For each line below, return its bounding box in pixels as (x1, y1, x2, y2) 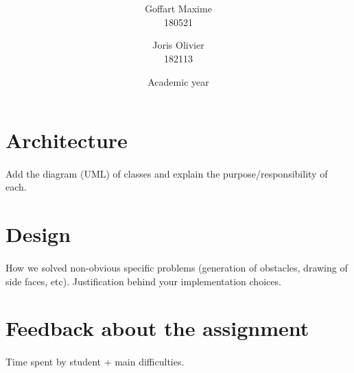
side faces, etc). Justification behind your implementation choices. (5, 274, 281, 288)
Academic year (147, 74, 209, 88)
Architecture (5, 126, 128, 154)
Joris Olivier (152, 38, 204, 52)
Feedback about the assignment (5, 314, 309, 342)
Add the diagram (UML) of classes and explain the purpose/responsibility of (5, 166, 328, 180)
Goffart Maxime (145, 1, 212, 16)
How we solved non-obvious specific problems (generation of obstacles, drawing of (5, 261, 348, 275)
